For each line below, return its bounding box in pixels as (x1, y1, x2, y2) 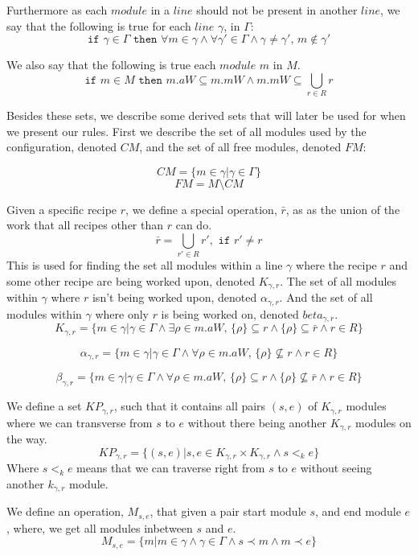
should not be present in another (196, 2, 358, 18)
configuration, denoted (6, 138, 117, 155)
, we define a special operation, (125, 200, 277, 217)
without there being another (187, 414, 327, 430)
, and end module (314, 503, 401, 520)
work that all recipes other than (6, 216, 164, 233)
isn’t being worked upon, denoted (92, 289, 257, 306)
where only (95, 305, 149, 322)
